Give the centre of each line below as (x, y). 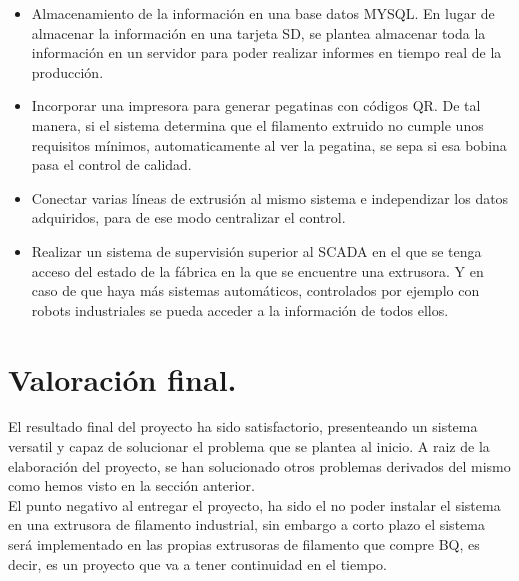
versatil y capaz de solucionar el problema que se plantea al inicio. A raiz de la (249, 446)
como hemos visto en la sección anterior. (131, 485)
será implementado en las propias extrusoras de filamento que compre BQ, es (244, 544)
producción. (67, 71)
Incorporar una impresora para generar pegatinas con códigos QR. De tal (256, 105)
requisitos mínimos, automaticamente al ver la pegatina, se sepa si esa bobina (269, 144)
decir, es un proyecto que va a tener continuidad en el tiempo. (197, 563)
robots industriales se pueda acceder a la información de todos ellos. (240, 309)
